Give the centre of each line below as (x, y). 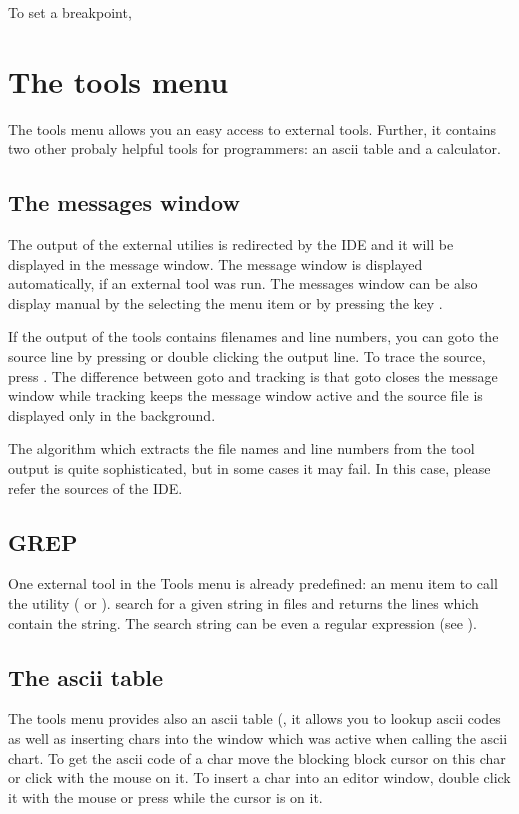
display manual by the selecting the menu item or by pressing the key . (225, 302)
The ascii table (86, 676)
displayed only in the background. (112, 414)
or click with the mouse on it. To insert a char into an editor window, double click (259, 777)
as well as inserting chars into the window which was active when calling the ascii (258, 738)
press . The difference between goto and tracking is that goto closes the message (253, 375)
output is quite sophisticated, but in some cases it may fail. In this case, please (249, 468)
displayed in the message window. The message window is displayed (215, 263)
